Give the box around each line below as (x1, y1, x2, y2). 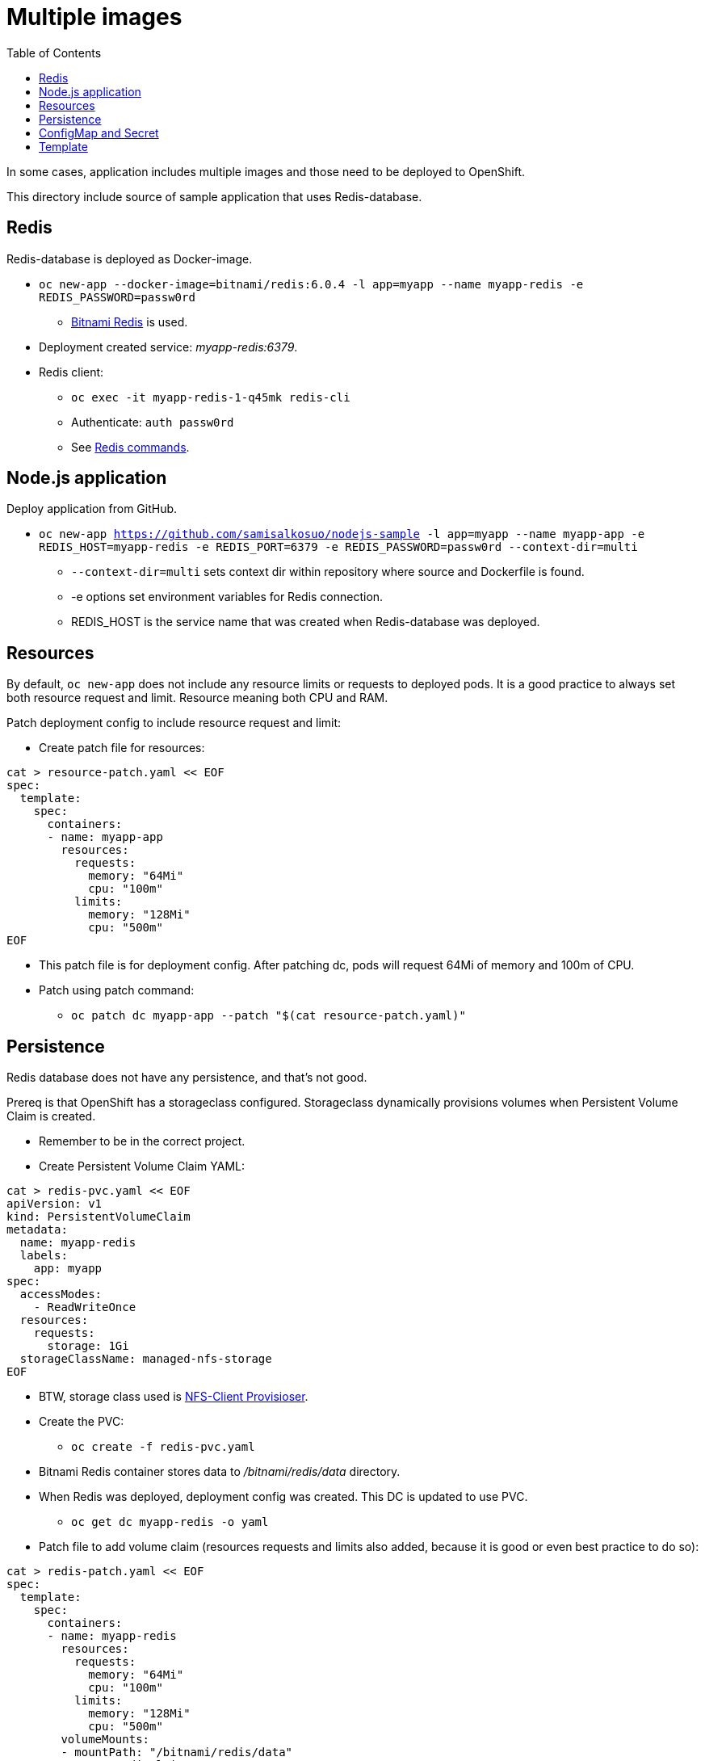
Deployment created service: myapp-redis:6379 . (39, 339, 298, 354)
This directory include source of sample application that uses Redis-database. (6, 189, 422, 204)
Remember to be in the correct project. (39, 1134, 245, 1149)
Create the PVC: (39, 1414, 124, 1429)
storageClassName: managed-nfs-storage (19, 1352, 272, 1366)
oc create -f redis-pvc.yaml (71, 1440, 255, 1454)
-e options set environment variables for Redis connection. (71, 590, 384, 604)
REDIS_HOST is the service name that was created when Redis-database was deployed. (71, 615, 540, 629)
